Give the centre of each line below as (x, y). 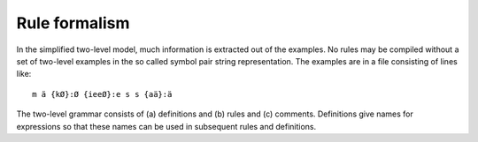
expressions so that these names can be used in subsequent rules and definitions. (166, 126)
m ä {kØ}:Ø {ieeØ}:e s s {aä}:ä (102, 94)
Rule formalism (73, 23)
